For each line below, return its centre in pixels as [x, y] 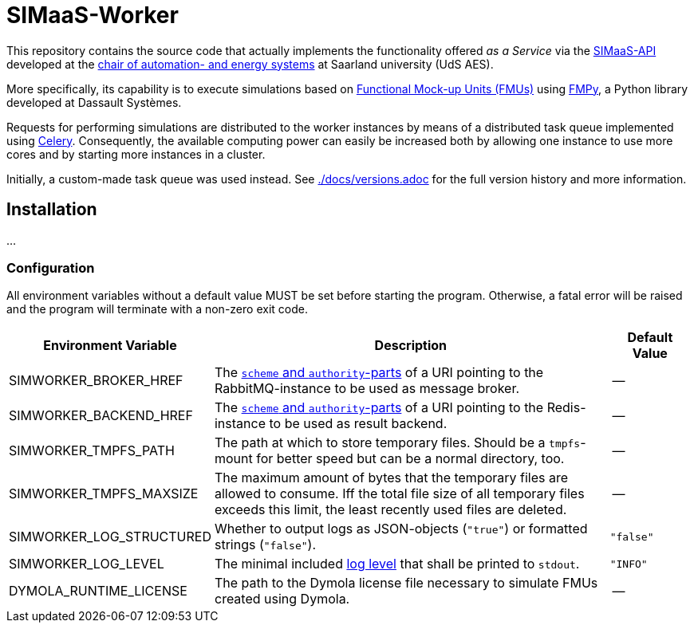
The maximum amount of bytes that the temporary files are [391, 478]
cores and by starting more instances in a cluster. [136, 154]
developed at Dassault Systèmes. [94, 102]
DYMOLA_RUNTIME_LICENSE [98, 591]
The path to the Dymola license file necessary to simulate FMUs [406, 583]
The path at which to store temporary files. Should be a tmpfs [397, 443]
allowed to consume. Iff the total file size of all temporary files [399, 494]
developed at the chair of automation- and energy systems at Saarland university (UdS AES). [250, 64]
